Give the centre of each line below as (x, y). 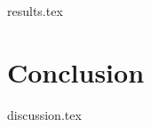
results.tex (35, 11)
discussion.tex (44, 114)
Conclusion (76, 71)
